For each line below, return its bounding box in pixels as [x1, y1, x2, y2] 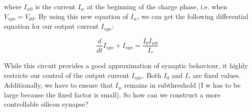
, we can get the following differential [137, 11, 249, 21]
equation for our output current [4, 21, 99, 31]
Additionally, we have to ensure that [4, 80, 113, 90]
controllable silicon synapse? [4, 99, 89, 109]
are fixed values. [192, 70, 241, 80]
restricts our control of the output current [4, 70, 129, 80]
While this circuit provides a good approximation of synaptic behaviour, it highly [4, 60, 248, 71]
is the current [35, 1, 76, 11]
